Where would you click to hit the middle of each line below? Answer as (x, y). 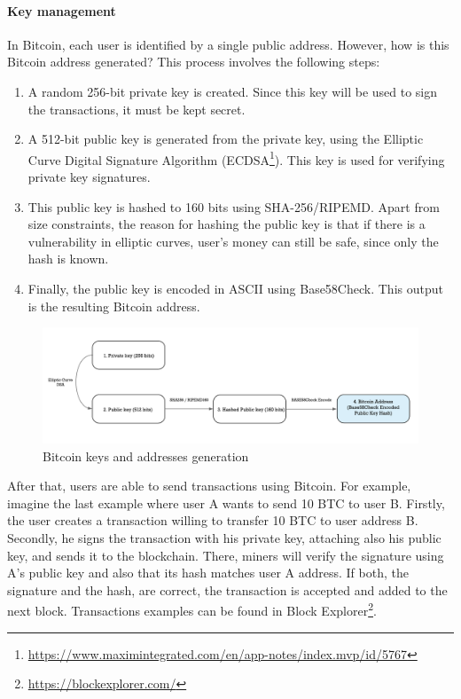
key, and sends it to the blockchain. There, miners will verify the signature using (226, 555)
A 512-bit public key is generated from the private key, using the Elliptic (226, 139)
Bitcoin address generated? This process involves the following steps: (194, 62)
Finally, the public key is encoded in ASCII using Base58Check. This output (235, 288)
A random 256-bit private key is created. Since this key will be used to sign (233, 91)
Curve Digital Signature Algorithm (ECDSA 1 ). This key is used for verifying (236, 158)
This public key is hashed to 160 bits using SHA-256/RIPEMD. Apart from (234, 206)
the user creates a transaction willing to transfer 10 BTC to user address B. (213, 520)
